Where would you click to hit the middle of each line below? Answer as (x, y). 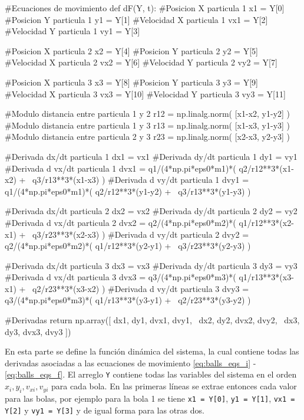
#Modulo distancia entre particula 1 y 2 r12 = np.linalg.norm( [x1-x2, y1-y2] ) (148, 114)
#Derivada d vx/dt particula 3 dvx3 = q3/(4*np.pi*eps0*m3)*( (120, 277)
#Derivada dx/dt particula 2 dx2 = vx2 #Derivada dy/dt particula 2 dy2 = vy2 (151, 211)
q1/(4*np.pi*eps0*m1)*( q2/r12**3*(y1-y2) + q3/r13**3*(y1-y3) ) (128, 191)
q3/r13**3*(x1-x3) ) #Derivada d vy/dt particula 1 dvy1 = (141, 180)
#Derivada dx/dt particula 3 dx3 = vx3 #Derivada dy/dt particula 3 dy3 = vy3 (151, 265)
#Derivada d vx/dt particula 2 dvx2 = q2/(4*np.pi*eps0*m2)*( (120, 222)
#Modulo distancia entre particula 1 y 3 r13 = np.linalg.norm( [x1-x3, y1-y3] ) (148, 125)
